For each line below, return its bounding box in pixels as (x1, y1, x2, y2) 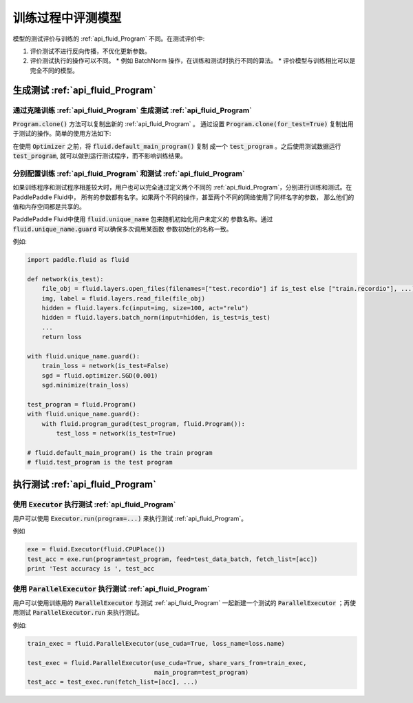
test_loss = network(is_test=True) (56, 429, 177, 438)
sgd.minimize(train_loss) (41, 381, 129, 389)
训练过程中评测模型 (12, 10, 122, 26)
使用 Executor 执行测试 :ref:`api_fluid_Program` (12, 500, 176, 509)
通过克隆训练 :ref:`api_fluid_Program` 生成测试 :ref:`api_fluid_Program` (12, 105, 253, 115)
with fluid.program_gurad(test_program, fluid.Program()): (41, 420, 246, 427)
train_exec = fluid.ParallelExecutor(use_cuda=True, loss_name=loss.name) (27, 640, 286, 647)
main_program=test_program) (153, 669, 249, 676)
